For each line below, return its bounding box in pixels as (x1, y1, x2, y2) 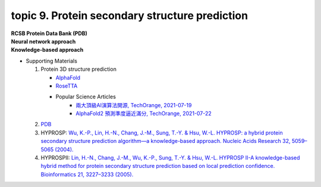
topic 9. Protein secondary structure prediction (11, 9, 248, 22)
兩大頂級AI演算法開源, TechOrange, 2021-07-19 (75, 101, 192, 108)
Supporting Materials (26, 57, 77, 64)
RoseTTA (55, 82, 78, 89)
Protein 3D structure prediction (40, 66, 117, 73)
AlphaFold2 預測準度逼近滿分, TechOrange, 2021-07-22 (75, 110, 212, 117)
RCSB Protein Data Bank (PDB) (11, 30, 87, 37)
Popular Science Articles (55, 93, 116, 101)
